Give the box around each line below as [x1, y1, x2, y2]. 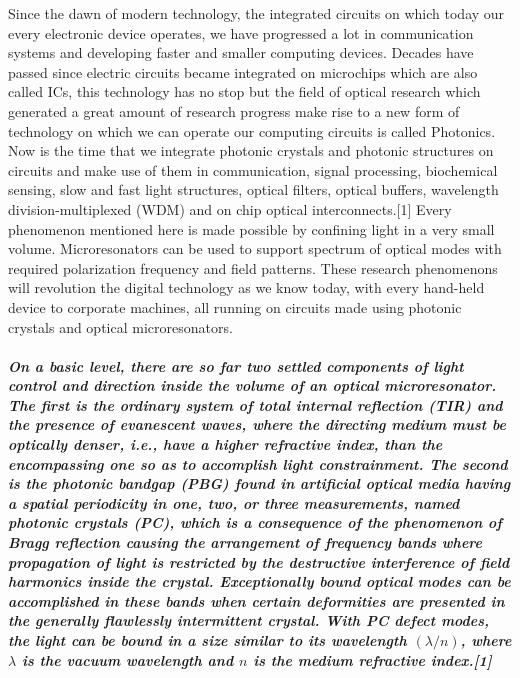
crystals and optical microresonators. [8, 316, 233, 337]
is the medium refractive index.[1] [253, 649, 492, 670]
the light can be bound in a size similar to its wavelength [8, 630, 407, 650]
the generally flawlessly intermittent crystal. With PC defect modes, [8, 610, 490, 631]
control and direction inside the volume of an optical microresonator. [8, 375, 497, 396]
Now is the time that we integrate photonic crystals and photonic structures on [8, 140, 494, 161]
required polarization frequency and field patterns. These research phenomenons [8, 257, 498, 278]
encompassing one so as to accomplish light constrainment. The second [8, 453, 508, 474]
